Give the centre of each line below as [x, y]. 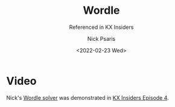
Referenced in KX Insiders [101, 27]
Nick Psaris [101, 38]
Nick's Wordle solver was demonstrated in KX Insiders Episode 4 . [87, 97]
